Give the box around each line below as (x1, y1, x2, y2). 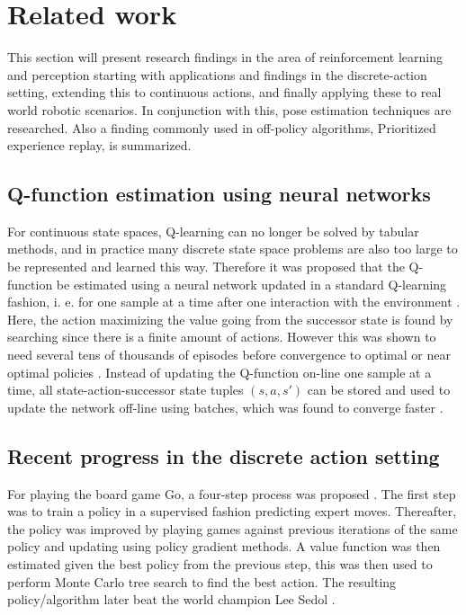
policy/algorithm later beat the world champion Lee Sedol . (7, 590, 336, 609)
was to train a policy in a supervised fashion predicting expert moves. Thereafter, (7, 502, 457, 521)
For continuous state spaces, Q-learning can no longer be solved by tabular (7, 221, 419, 240)
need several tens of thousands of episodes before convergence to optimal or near (7, 345, 451, 364)
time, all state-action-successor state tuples (7, 380, 244, 399)
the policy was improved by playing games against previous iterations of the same (7, 519, 458, 538)
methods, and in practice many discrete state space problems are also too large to (7, 239, 458, 258)
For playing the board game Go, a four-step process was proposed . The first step (7, 484, 456, 503)
